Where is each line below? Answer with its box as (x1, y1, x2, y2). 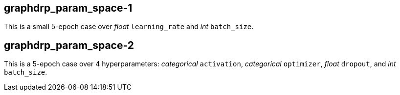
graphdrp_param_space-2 (4, 39, 134, 51)
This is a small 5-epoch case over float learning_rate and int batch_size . (4, 22, 254, 31)
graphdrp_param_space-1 (4, 2, 133, 14)
